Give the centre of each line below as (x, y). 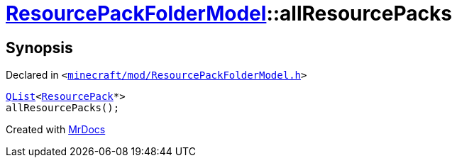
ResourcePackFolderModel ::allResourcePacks (229, 13)
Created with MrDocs (56, 130)
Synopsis (39, 47)
